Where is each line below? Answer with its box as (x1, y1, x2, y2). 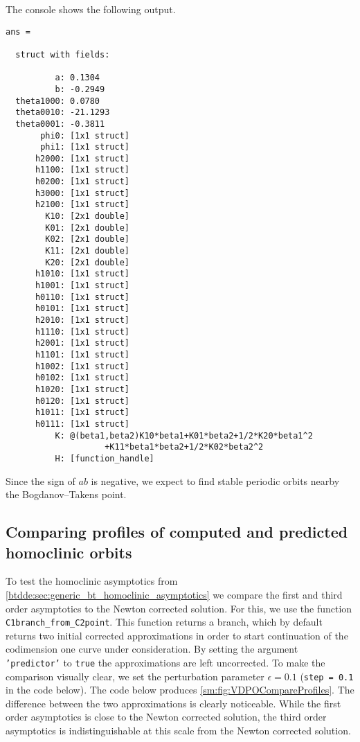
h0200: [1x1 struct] (35, 177, 129, 187)
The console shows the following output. (6, 2, 176, 16)
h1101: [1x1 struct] (35, 349, 129, 360)
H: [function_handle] (55, 453, 154, 463)
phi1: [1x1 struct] (40, 142, 129, 152)
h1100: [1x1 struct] (35, 165, 129, 175)
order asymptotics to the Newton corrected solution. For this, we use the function (6, 601, 352, 615)
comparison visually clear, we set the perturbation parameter (6, 669, 264, 683)
